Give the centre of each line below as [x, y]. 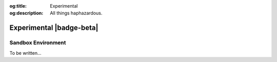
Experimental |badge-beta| [54, 28]
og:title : [18, 6]
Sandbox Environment [38, 43]
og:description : [26, 13]
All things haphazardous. [76, 13]
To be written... [25, 53]
